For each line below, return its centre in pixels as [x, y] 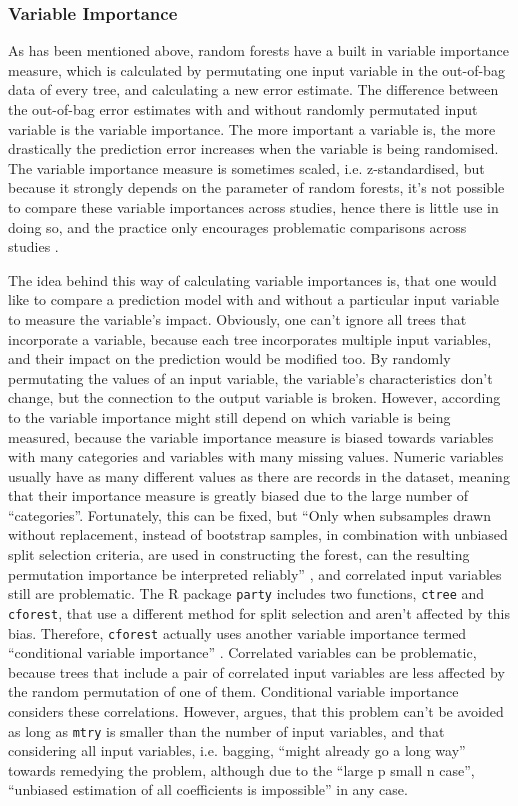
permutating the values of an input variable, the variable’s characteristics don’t [250, 377]
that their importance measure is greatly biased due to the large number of [238, 495]
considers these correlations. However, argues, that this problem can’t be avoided [256, 711]
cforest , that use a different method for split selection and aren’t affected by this [259, 612]
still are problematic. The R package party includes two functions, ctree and [246, 593]
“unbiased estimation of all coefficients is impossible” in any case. [208, 789]
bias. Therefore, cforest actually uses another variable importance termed [237, 632]
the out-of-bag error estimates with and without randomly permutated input [243, 109]
